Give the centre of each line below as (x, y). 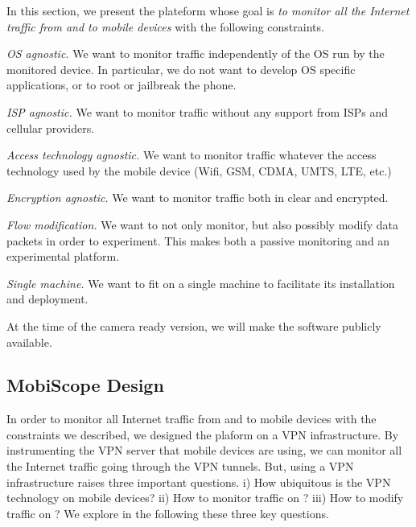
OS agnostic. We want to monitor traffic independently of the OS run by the (196, 54)
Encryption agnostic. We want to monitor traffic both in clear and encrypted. (198, 198)
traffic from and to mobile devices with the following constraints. (165, 26)
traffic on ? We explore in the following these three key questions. (168, 513)
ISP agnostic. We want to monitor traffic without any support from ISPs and (197, 111)
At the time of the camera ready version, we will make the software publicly (194, 325)
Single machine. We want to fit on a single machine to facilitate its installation (201, 283)
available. (29, 342)
